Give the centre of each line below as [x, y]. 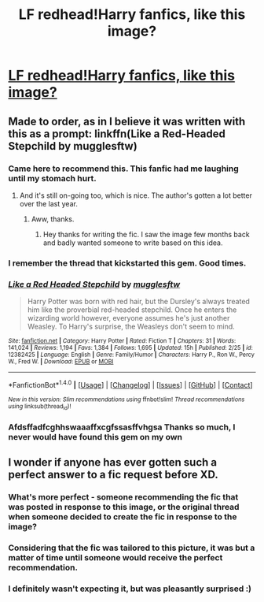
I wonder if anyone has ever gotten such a [113, 463]
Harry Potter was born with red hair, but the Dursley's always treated [138, 302]
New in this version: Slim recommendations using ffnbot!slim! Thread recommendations [126, 399]
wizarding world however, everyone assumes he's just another [128, 318]
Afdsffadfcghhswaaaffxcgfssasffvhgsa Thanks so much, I [122, 427]
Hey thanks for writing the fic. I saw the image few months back [146, 234]
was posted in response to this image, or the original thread [124, 507]
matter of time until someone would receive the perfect [115, 558]
